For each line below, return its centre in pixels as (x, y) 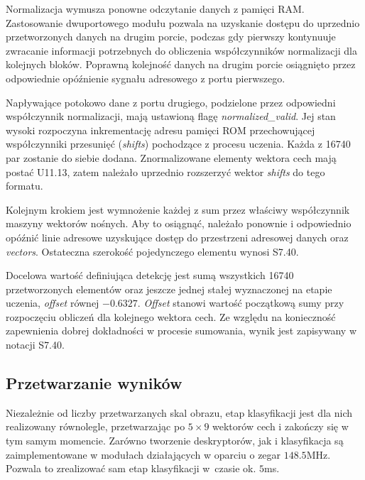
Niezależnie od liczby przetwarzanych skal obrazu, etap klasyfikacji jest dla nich (179, 412)
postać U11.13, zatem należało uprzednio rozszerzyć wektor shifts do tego (165, 171)
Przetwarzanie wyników (94, 383)
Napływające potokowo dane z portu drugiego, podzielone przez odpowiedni (171, 102)
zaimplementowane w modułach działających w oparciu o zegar (143, 454)
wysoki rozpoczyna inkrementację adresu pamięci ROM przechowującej (160, 130)
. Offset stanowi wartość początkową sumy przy (241, 303)
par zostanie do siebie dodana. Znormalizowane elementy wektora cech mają (171, 157)
